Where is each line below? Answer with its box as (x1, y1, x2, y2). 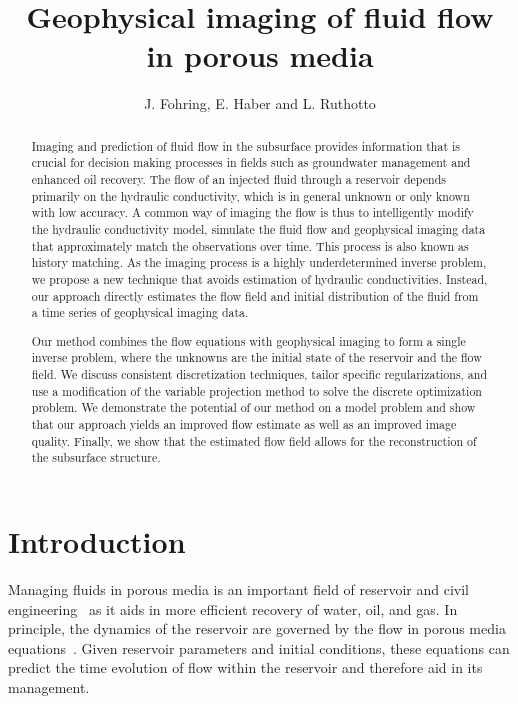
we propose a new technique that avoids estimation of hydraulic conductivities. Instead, (31, 270, 488, 287)
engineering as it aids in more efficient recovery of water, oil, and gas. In (8, 598, 458, 619)
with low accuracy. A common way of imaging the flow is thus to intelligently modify (31, 204, 474, 221)
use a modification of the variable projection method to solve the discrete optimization (31, 382, 482, 399)
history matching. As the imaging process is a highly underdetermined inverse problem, (31, 254, 487, 271)
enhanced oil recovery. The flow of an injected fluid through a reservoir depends (31, 171, 447, 188)
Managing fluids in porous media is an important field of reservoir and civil (8, 579, 470, 599)
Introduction (8, 521, 186, 562)
